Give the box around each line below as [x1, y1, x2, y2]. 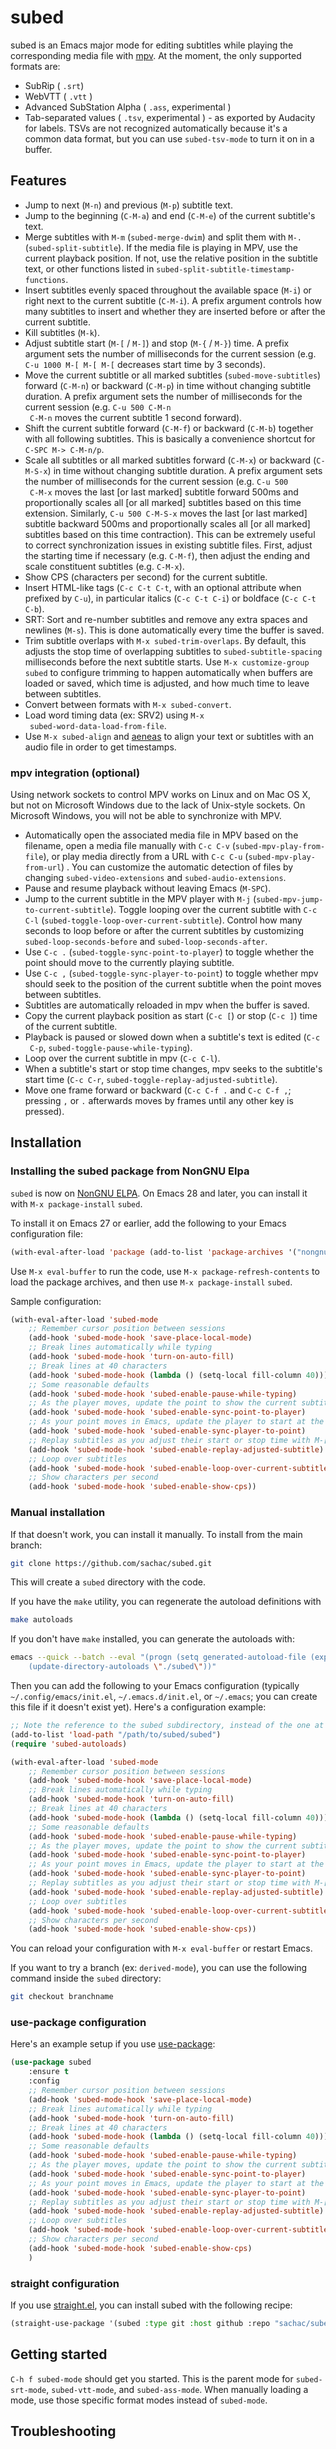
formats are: [10, 60, 61, 72]
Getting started [10, 2346, 108, 2363]
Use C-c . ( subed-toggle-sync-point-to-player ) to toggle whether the [24, 946, 315, 958]
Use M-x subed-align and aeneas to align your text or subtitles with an [24, 730, 314, 742]
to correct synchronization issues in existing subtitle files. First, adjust [24, 539, 313, 551]
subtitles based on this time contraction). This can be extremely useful [24, 528, 316, 540]
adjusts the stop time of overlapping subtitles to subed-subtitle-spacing [24, 645, 323, 657]
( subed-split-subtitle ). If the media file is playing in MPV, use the [24, 241, 298, 253]
